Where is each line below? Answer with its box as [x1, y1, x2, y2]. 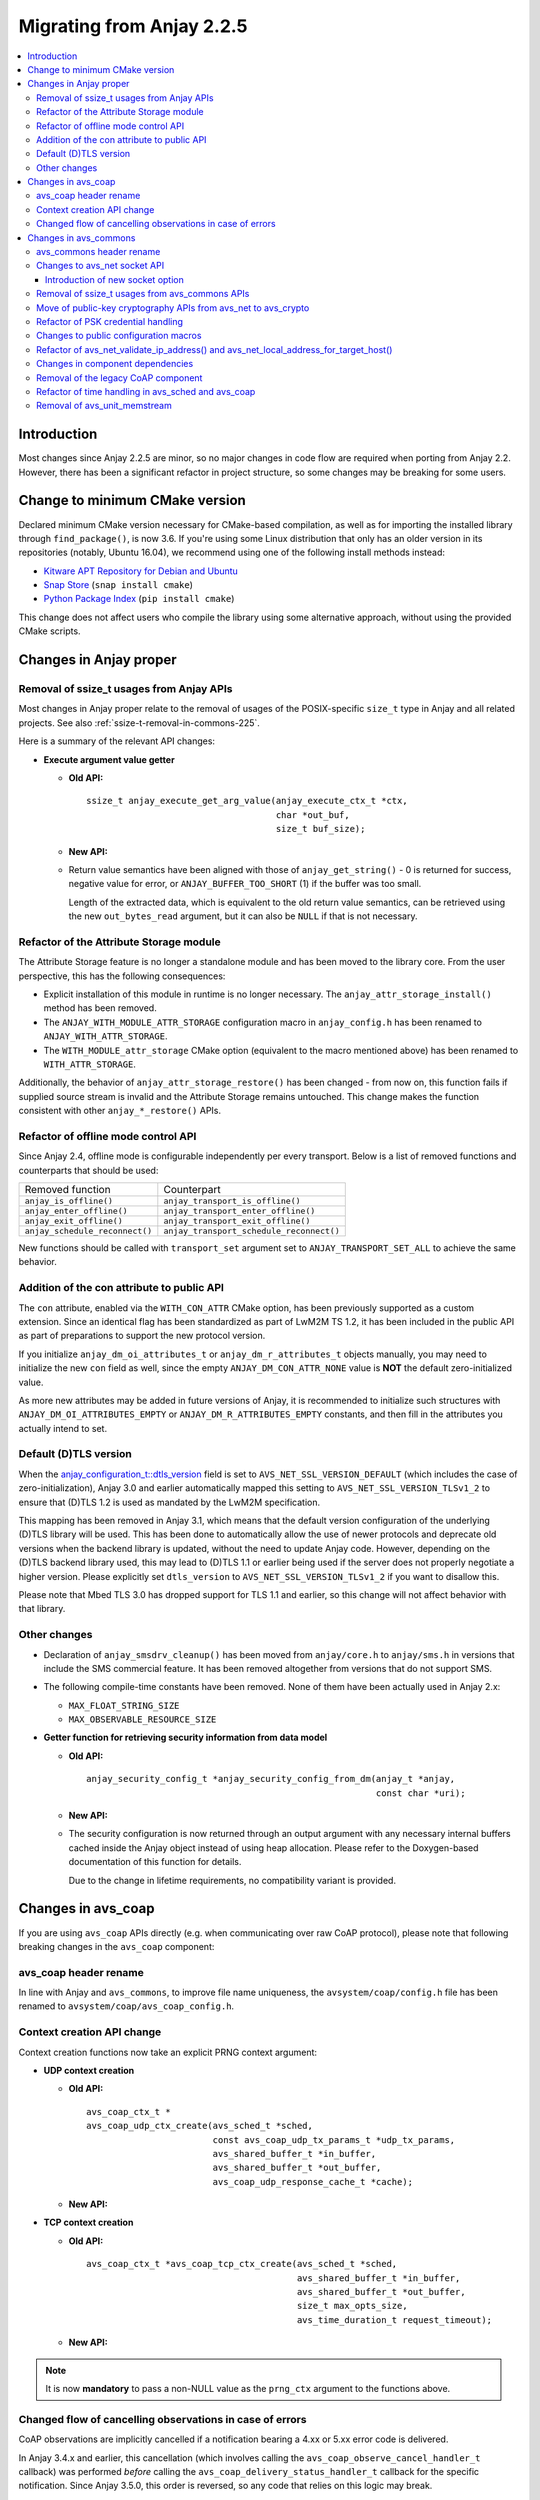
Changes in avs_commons [27, 231, 136, 244]
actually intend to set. [18, 1422, 108, 1434]
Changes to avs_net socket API [36, 260, 165, 272]
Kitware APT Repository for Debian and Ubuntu [43, 565, 239, 577]
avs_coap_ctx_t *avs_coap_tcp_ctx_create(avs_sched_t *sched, [86, 2258, 398, 2270]
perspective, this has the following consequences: [18, 970, 226, 982]
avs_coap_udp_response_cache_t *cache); [212, 2176, 414, 2187]
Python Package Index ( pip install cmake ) [43, 593, 235, 605]
